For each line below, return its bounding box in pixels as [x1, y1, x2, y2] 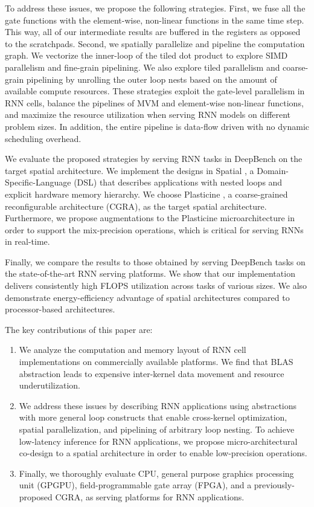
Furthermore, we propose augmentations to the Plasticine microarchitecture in [5, 212, 295, 224]
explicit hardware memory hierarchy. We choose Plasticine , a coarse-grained [5, 187, 288, 200]
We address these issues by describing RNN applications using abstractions [19, 399, 297, 412]
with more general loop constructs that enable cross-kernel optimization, [19, 411, 287, 424]
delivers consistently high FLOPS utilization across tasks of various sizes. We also [5, 279, 307, 292]
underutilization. [19, 379, 80, 392]
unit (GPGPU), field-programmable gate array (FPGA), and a [19, 479, 252, 491]
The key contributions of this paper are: [5, 323, 153, 335]
